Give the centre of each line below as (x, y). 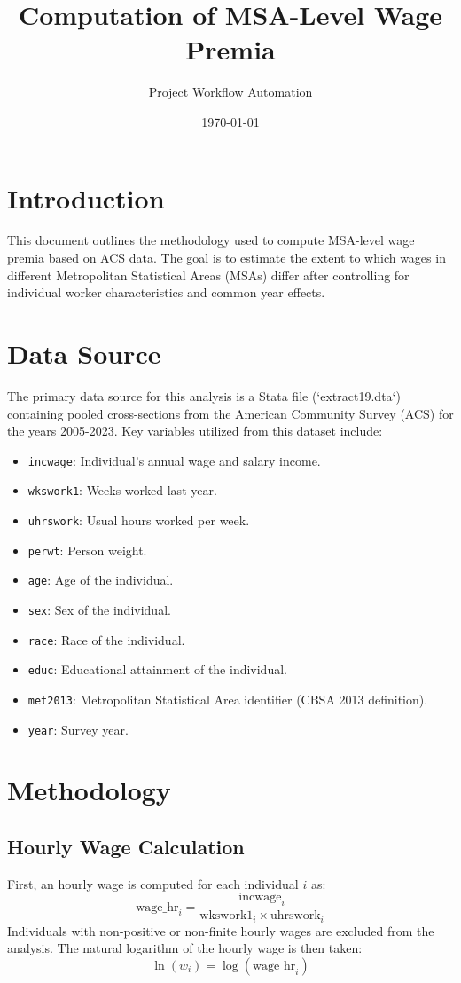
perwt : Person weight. (87, 550)
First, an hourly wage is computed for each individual (153, 883)
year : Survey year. (78, 729)
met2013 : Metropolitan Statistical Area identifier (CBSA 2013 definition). (228, 699)
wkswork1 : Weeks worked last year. (122, 490)
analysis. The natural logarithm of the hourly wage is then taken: (185, 948)
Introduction (86, 197)
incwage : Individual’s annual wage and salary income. (174, 460)
